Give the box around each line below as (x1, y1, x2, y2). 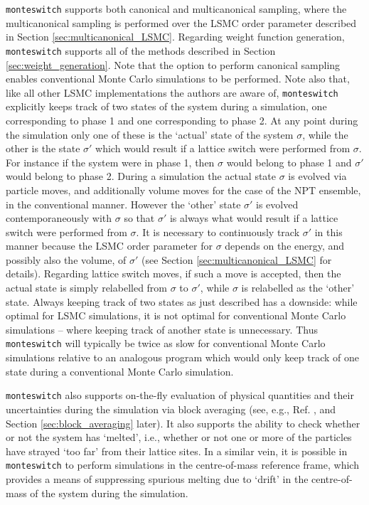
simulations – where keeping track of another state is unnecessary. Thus (6, 321, 318, 336)
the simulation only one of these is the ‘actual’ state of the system (6, 127, 294, 142)
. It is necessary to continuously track (136, 224, 300, 239)
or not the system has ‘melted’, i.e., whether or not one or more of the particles (6, 430, 352, 445)
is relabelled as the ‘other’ (241, 280, 355, 295)
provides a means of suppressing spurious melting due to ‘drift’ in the (6, 471, 309, 486)
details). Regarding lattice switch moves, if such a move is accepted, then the (6, 266, 341, 281)
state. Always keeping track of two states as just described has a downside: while (6, 294, 358, 309)
